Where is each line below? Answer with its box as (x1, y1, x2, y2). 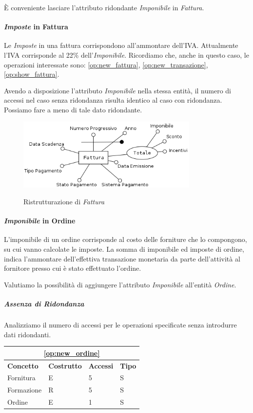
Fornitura (7, 372, 36, 383)
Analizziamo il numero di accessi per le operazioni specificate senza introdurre (4, 319, 237, 329)
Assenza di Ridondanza (4, 299, 84, 308)
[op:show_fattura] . (4, 69, 59, 79)
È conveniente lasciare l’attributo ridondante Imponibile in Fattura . (4, 2, 204, 12)
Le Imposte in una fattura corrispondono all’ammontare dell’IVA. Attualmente (4, 40, 238, 50)
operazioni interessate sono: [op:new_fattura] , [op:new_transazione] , (4, 59, 208, 69)
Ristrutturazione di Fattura (23, 196, 105, 207)
